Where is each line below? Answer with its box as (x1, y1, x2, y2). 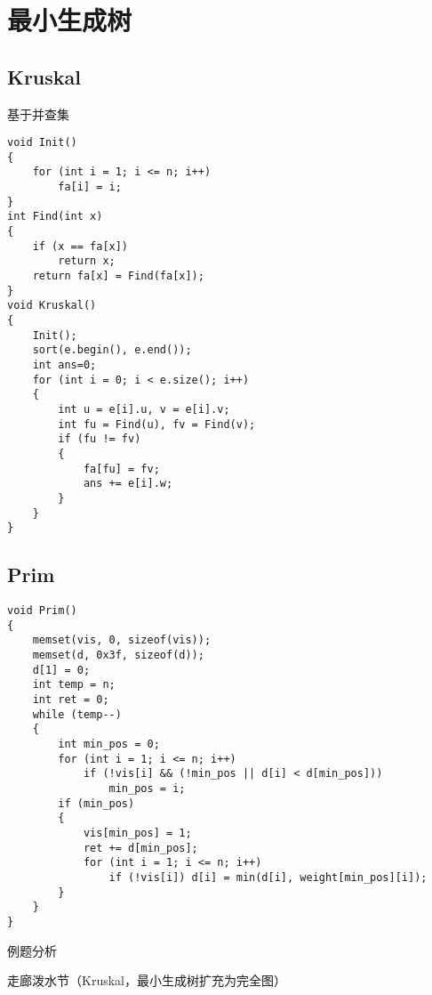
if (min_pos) (58, 797, 135, 810)
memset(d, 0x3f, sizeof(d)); (32, 649, 204, 662)
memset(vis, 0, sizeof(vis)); (32, 634, 212, 647)
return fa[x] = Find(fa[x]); (32, 270, 204, 283)
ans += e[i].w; (83, 477, 173, 490)
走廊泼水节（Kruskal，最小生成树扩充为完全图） (7, 971, 286, 990)
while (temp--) (32, 708, 122, 721)
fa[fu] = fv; (83, 462, 160, 475)
